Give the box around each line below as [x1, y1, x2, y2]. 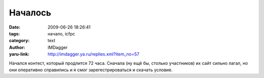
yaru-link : [9, 51, 29, 57]
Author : [9, 44, 25, 50]
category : [9, 38, 30, 44]
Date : [9, 24, 21, 30]
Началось [9, 7, 51, 18]
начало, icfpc [47, 31, 75, 36]
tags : [9, 31, 20, 36]
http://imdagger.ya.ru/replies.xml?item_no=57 [47, 51, 139, 57]
